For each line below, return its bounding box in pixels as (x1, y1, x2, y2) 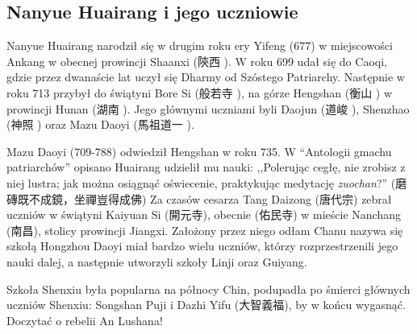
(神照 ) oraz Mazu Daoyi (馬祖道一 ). (6, 116, 194, 133)
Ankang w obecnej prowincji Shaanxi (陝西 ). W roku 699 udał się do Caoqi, (6, 52, 387, 69)
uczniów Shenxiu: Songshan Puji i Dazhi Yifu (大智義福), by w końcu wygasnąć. (6, 296, 406, 313)
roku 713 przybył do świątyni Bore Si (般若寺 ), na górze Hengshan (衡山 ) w (6, 84, 393, 101)
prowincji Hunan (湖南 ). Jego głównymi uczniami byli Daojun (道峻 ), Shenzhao (6, 100, 410, 117)
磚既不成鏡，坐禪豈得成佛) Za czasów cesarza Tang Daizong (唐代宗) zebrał (6, 190, 392, 207)
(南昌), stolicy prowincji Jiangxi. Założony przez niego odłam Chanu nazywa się (6, 221, 403, 238)
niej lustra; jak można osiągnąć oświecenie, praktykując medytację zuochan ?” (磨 (6, 174, 407, 191)
